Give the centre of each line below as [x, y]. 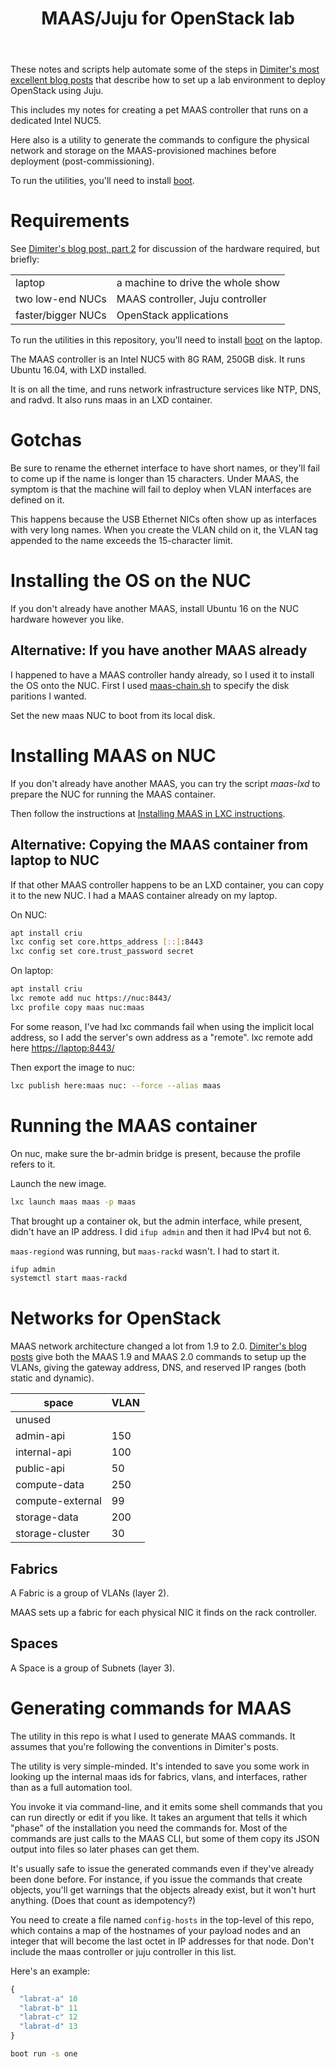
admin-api [40, 1436]
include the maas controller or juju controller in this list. [123, 1951]
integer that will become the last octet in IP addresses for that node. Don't [162, 1941]
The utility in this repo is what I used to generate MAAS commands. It [153, 1736]
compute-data [50, 1485]
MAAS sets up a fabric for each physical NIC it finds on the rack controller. [163, 1612]
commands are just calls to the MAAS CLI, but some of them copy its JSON [165, 1838]
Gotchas [46, 440]
